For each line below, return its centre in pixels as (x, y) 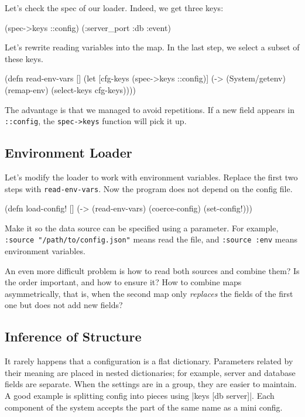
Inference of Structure (73, 336)
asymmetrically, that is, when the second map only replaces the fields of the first (149, 293)
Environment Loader (68, 153)
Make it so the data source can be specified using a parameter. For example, (142, 228)
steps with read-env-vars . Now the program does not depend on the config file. (149, 188)
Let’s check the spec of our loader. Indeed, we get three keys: (114, 8)
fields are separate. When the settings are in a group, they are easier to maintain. (151, 384)
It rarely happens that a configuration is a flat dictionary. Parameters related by (149, 361)
